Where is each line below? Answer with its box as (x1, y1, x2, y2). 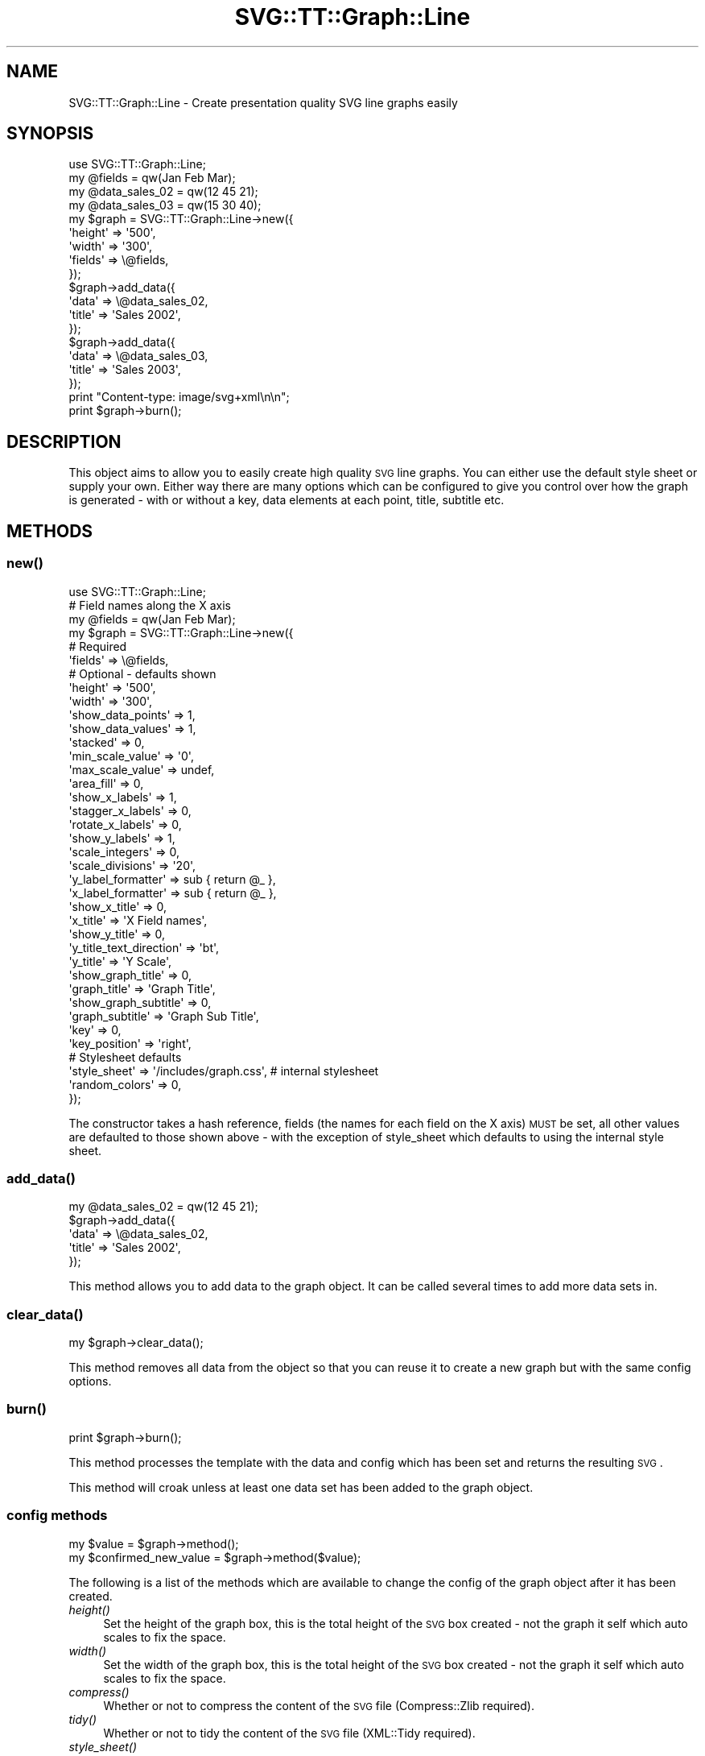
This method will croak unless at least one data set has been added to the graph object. (68, 1480, 534, 1494)
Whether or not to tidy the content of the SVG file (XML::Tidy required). (103, 1725, 476, 1740)
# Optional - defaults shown (68, 666, 216, 681)
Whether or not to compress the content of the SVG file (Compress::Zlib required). (103, 1698, 534, 1713)
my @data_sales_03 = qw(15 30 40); (68, 198, 262, 213)
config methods (6, 1507, 108, 1524)
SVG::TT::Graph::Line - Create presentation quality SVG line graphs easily (68, 95, 458, 110)
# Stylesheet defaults (68, 1050, 182, 1064)
